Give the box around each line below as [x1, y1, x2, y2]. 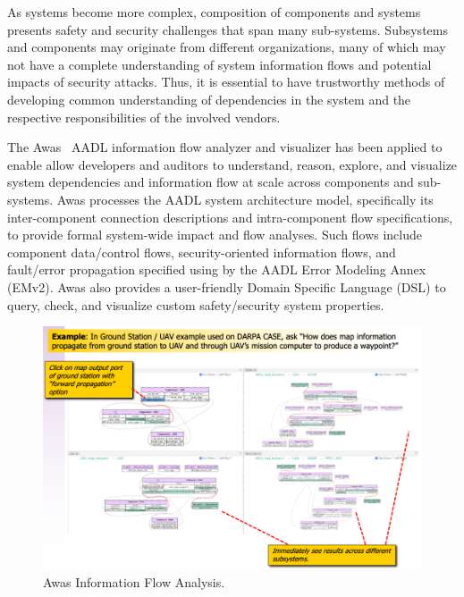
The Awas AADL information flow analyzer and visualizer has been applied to [7, 138, 443, 156]
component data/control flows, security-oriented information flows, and [7, 242, 396, 261]
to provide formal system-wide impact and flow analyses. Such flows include [7, 225, 423, 244]
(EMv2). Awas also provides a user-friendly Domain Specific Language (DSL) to [7, 277, 446, 296]
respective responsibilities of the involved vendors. [7, 107, 281, 126]
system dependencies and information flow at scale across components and [7, 172, 414, 191]
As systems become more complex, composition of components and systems [7, 3, 421, 21]
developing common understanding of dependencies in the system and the [7, 89, 411, 108]
